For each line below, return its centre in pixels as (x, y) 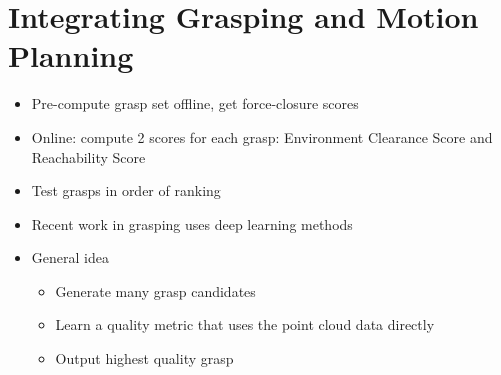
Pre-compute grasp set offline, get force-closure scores (195, 103)
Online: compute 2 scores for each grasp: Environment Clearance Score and (262, 136)
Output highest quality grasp (144, 358)
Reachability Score (88, 156)
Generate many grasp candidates (155, 290)
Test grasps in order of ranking (126, 190)
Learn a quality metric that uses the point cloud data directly (245, 324)
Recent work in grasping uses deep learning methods (192, 223)
